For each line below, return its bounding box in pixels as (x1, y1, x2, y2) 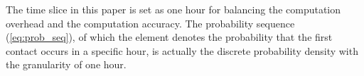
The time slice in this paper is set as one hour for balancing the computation (6, 2, 341, 16)
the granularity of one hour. (6, 57, 127, 72)
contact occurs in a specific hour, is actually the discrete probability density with (6, 43, 358, 58)
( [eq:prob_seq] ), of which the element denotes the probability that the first (6, 30, 333, 44)
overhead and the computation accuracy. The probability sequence (6, 15, 295, 30)
